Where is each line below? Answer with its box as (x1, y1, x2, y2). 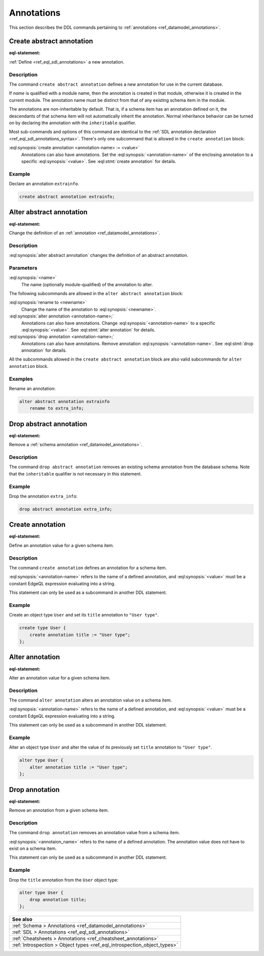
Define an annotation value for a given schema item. (9, 542, 114, 548)
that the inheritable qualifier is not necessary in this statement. (9, 471, 142, 477)
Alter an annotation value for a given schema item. (9, 675, 110, 681)
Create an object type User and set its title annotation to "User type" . (9, 612, 159, 618)
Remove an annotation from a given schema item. (9, 807, 109, 813)
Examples (9, 375, 33, 382)
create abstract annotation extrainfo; (19, 194, 115, 200)
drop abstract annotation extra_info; (19, 506, 112, 512)
